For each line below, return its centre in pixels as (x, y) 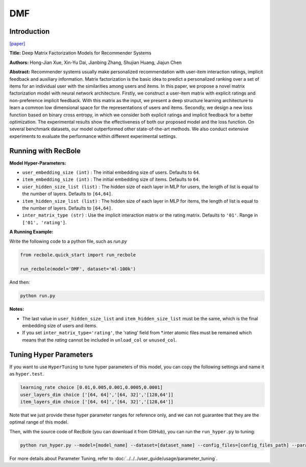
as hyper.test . (27, 374)
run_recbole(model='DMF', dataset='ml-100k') (78, 269)
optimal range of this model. (39, 422)
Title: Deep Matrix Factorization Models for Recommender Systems (80, 53)
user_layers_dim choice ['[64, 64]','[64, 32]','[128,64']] (97, 394)
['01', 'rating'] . (44, 222)
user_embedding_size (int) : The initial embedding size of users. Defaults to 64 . (111, 172)
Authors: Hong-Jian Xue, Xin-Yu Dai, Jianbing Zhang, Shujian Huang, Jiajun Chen (96, 62)
